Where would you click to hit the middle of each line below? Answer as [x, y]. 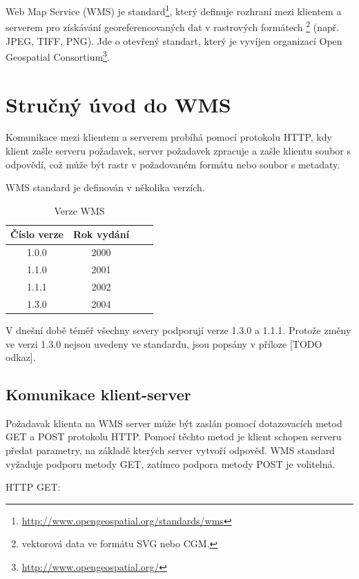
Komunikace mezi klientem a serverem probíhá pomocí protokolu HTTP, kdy [169, 137]
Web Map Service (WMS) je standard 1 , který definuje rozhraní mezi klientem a [174, 10]
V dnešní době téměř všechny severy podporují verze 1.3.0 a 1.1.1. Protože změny [178, 330]
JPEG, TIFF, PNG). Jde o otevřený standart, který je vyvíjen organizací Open [174, 40]
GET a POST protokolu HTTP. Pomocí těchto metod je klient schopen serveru [174, 436]
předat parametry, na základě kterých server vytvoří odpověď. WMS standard [170, 450]
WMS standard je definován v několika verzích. [105, 187]
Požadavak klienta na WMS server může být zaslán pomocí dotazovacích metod [174, 423]
